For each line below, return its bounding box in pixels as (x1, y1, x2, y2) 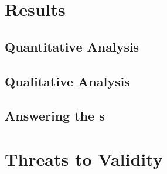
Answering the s (5, 106, 105, 125)
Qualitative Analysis (5, 72, 130, 90)
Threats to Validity (5, 146, 163, 170)
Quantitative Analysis (5, 37, 139, 55)
